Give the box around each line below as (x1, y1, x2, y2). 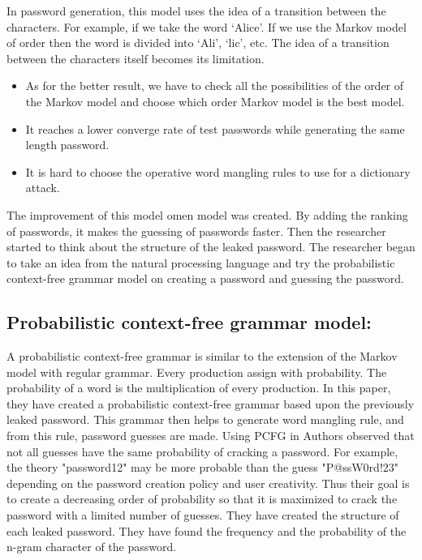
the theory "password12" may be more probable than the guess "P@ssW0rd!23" (6, 459, 399, 476)
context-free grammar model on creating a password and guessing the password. (6, 270, 404, 287)
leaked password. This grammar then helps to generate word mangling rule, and (6, 411, 404, 428)
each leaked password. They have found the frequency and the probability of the (6, 522, 407, 539)
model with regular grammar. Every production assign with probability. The (6, 363, 387, 380)
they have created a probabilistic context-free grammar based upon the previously (6, 395, 415, 412)
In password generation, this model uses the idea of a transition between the (6, 2, 386, 19)
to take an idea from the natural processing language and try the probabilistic (6, 254, 395, 271)
